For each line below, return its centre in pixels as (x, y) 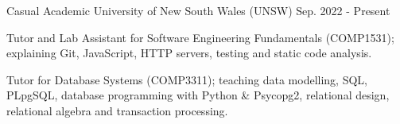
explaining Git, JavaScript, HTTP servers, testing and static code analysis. (189, 53)
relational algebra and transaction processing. (117, 110)
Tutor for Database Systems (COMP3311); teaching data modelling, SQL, (187, 79)
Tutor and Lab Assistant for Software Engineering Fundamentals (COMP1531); (200, 37)
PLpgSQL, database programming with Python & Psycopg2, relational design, (198, 95)
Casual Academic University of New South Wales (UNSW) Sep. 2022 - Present (198, 10)
